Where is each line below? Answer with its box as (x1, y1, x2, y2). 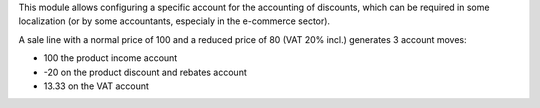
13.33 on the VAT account (43, 80, 150, 92)
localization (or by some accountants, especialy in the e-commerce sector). (18, 15, 330, 27)
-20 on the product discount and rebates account (43, 66, 247, 78)
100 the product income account (43, 52, 178, 64)
